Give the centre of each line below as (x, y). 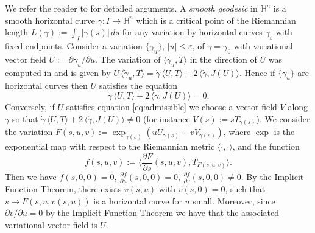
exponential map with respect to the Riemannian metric (110, 146)
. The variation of (128, 59)
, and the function (266, 146)
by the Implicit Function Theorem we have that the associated (163, 213)
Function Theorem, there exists (63, 188)
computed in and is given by (58, 72)
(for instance (166, 118)
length (17, 32)
